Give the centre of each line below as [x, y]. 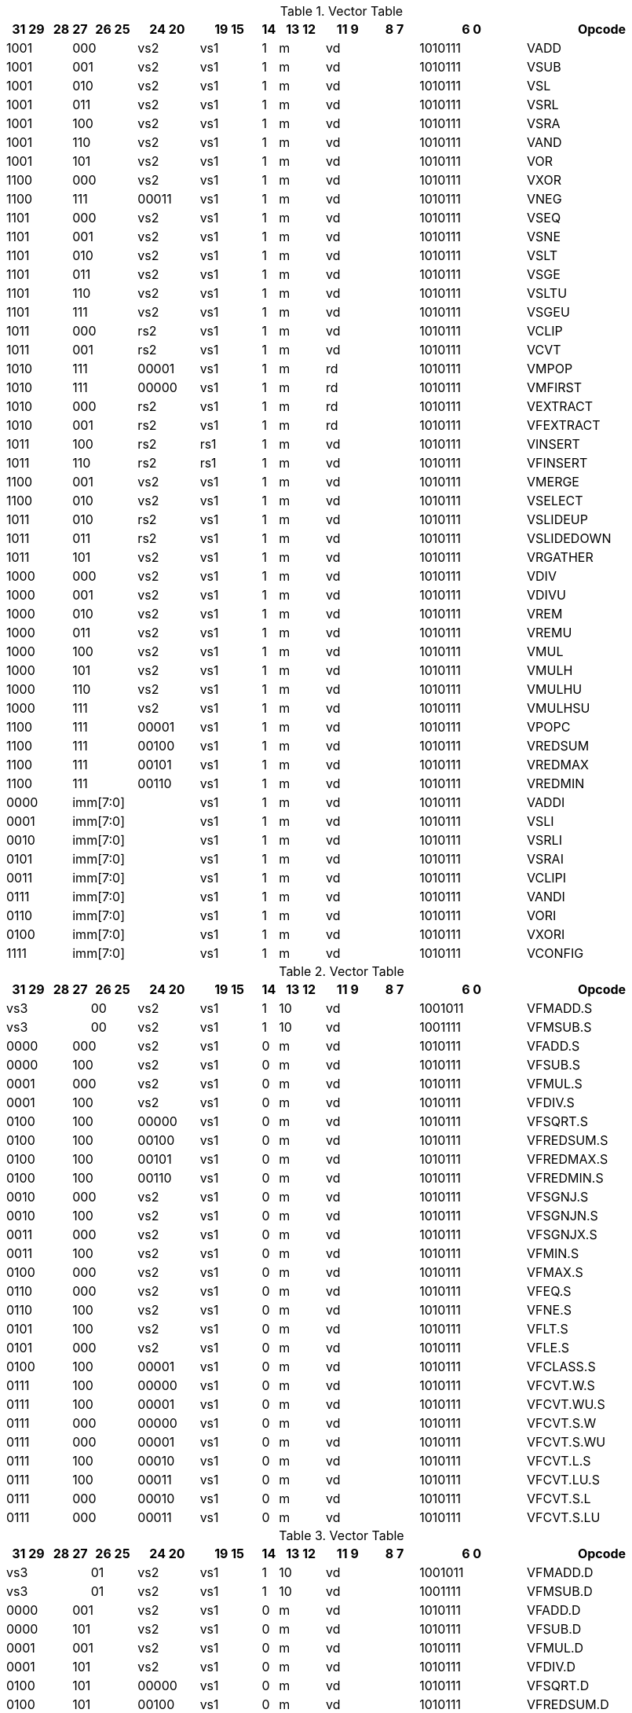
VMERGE [553, 482]
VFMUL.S [555, 1084]
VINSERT [553, 444]
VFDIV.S [551, 1102]
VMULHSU [559, 708]
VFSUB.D [554, 1629]
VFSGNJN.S [563, 1216]
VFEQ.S [549, 1291]
